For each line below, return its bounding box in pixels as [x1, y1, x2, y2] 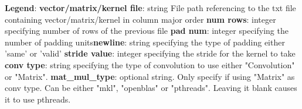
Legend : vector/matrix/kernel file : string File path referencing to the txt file [5, 2, 296, 13]
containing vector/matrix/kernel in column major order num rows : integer [5, 13, 276, 25]
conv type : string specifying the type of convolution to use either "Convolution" [5, 58, 295, 71]
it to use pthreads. [5, 93, 71, 105]
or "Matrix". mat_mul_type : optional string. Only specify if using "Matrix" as [5, 70, 295, 82]
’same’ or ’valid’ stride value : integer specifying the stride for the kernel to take [5, 47, 296, 59]
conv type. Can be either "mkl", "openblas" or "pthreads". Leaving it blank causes [5, 82, 297, 94]
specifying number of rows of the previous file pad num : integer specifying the [5, 24, 289, 37]
